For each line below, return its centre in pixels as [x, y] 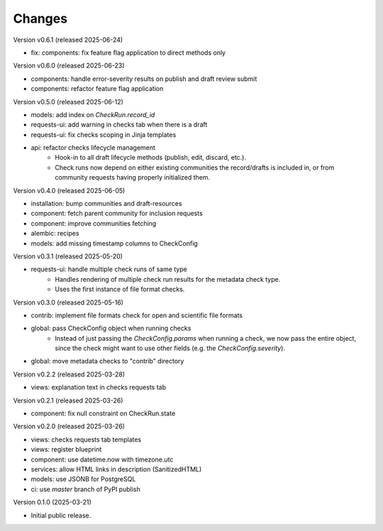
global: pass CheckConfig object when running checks [111, 328]
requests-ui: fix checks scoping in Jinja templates [104, 134]
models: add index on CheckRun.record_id [93, 114]
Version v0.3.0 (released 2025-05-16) [68, 302]
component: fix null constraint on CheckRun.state [103, 414]
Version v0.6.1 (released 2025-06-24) [68, 40]
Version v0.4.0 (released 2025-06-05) [69, 190]
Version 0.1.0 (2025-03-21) [52, 502]
